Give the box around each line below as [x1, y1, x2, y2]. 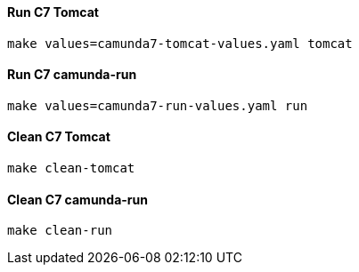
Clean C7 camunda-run [7, 191, 148, 207]
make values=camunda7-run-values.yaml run [7, 98, 308, 113]
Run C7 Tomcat [7, 4, 99, 20]
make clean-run [7, 223, 113, 238]
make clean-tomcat [7, 161, 135, 176]
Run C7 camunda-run [7, 67, 137, 83]
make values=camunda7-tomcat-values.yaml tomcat [7, 36, 353, 51]
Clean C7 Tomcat [7, 129, 110, 145]
